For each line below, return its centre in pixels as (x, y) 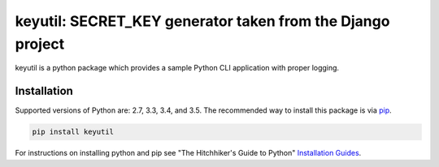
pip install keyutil (73, 132)
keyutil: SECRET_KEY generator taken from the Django (202, 21)
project (40, 44)
